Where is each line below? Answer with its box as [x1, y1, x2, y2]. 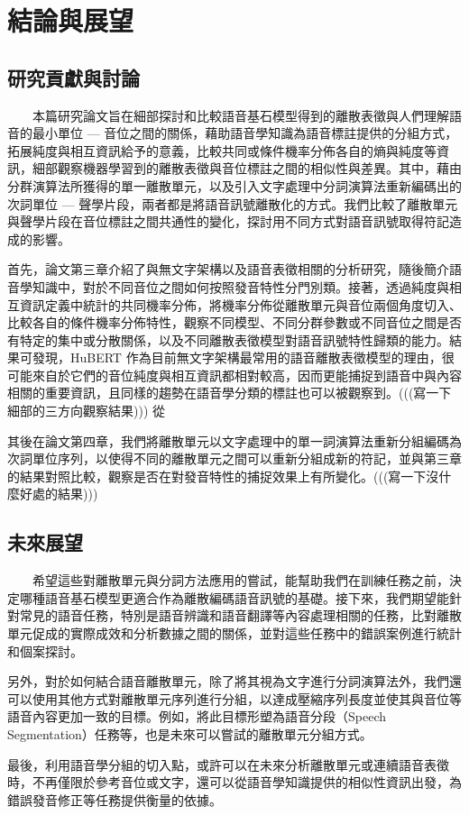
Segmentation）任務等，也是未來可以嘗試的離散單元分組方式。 [7, 725, 372, 743]
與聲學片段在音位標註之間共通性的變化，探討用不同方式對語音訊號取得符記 [7, 212, 449, 231]
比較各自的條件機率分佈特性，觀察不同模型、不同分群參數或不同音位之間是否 [7, 313, 462, 332]
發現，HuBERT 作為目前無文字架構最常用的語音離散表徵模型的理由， [32, 348, 442, 367]
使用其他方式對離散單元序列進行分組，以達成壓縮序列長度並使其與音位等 [32, 689, 462, 708]
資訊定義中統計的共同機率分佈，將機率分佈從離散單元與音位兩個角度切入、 [19, 295, 462, 314]
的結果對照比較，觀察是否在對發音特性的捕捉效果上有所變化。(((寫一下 [7, 466, 427, 485]
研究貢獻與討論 [7, 63, 140, 91]
